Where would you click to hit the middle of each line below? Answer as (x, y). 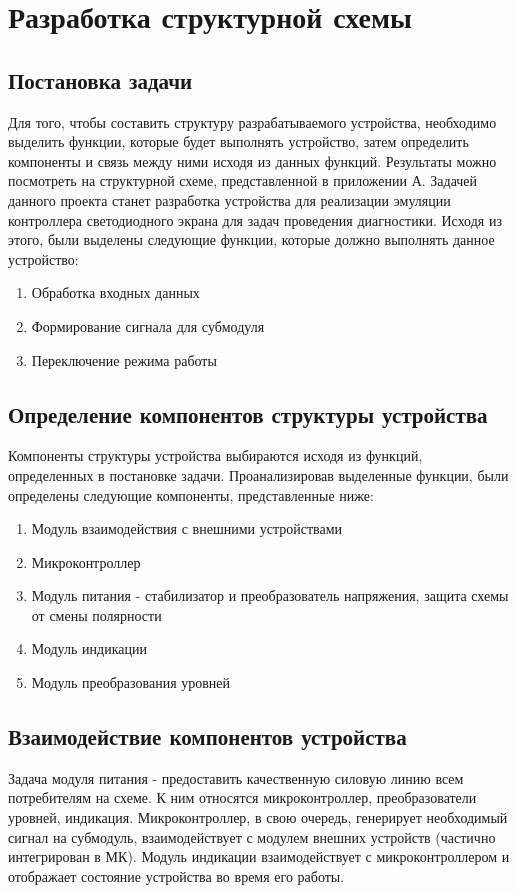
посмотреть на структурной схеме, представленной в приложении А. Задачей (243, 180)
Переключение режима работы (124, 359)
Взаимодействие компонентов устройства (207, 736)
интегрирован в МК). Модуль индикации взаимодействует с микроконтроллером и (259, 856)
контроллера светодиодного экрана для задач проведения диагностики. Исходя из (255, 219)
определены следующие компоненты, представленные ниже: (191, 494)
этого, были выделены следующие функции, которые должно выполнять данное (251, 239)
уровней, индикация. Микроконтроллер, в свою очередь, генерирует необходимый (258, 817)
